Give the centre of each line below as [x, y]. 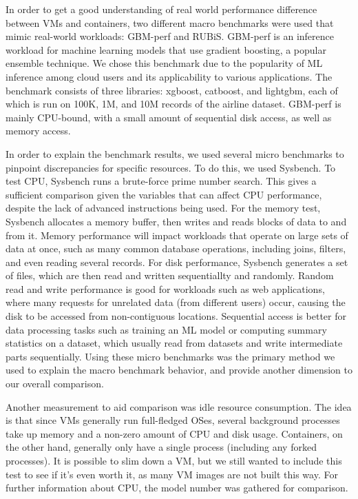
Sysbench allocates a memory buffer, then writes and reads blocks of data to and [176, 221]
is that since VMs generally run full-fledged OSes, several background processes [173, 420]
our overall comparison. [55, 384]
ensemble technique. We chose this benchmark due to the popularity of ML [164, 63]
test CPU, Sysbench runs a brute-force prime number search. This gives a [161, 181]
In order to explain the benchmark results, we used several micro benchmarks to [175, 153]
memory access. [38, 131]
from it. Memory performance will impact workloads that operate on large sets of [177, 235]
